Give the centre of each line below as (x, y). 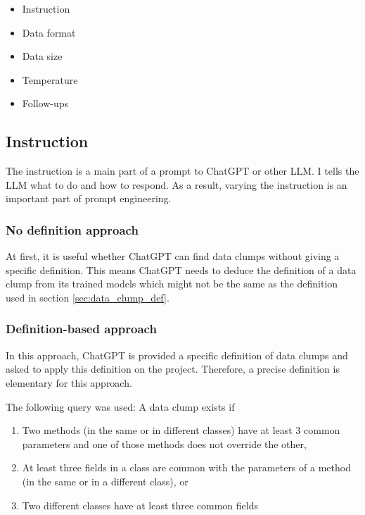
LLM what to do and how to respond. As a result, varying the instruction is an (177, 184)
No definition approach (72, 229)
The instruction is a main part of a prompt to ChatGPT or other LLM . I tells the (182, 171)
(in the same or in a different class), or (105, 481)
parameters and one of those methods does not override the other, (164, 443)
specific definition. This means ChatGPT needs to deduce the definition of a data (181, 269)
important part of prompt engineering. (89, 198)
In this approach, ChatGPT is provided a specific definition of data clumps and (177, 355)
